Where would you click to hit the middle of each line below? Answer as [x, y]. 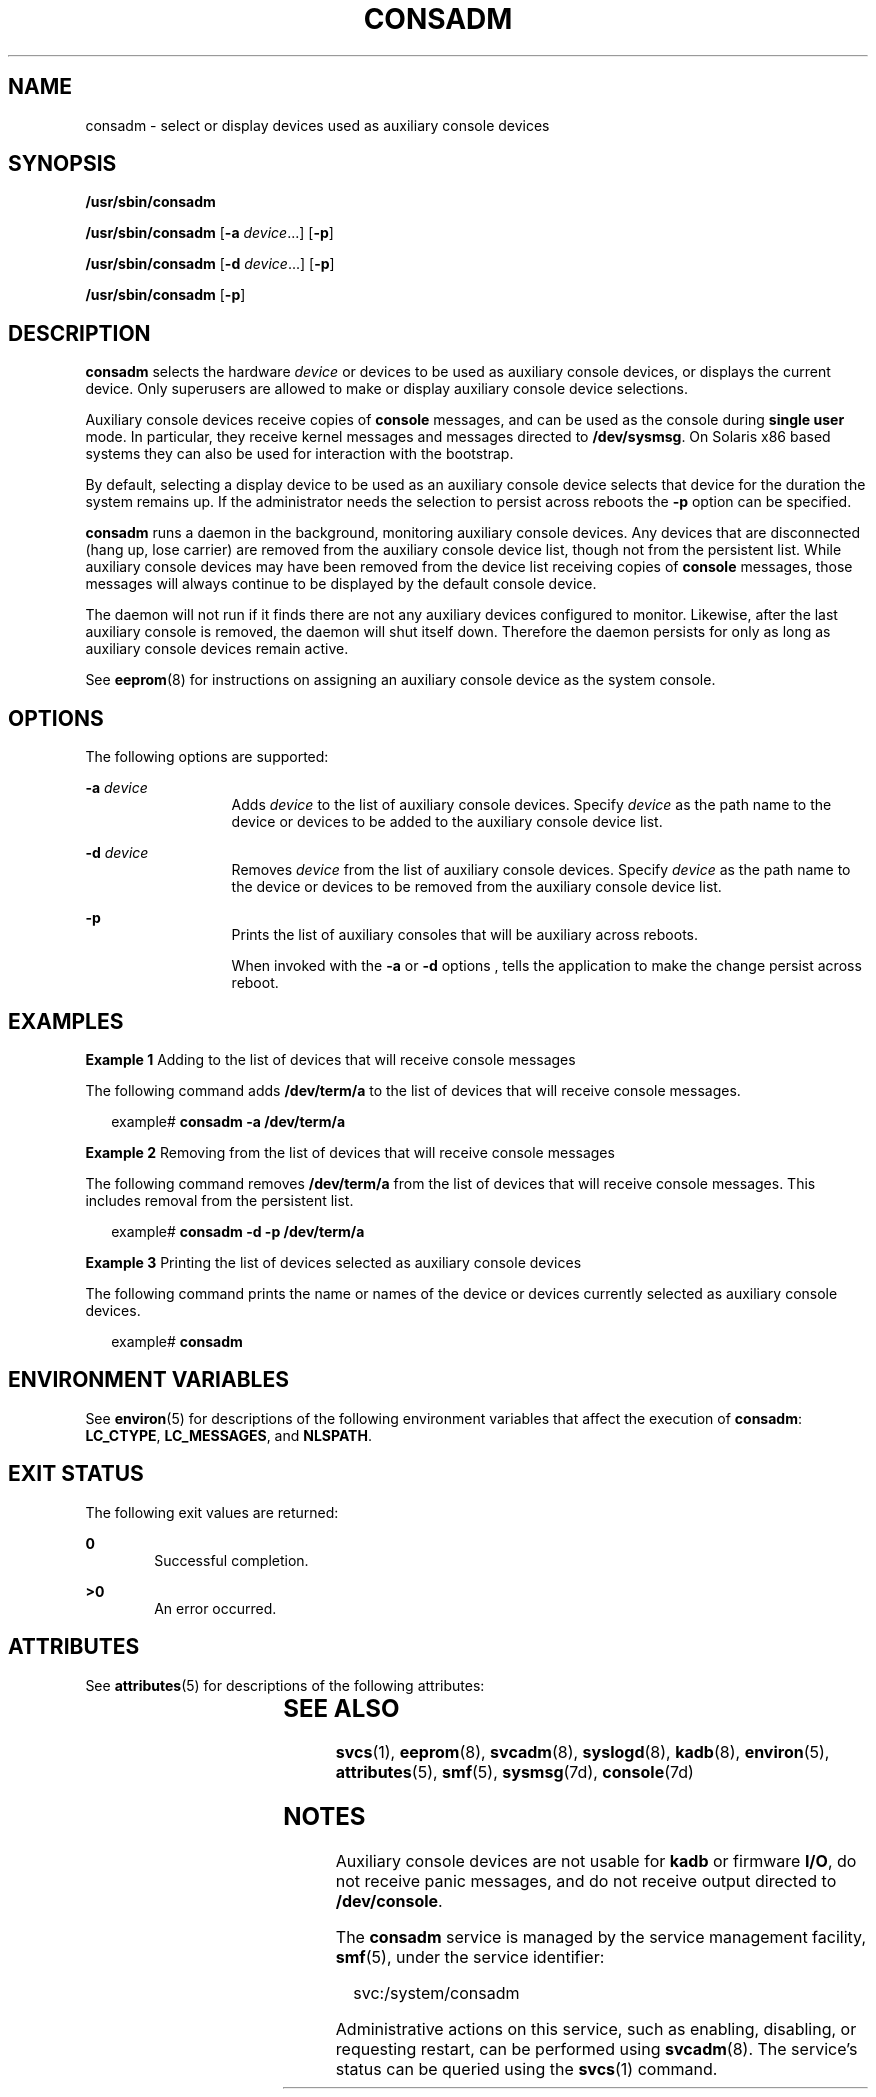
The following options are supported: [207, 757]
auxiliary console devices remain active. [217, 649]
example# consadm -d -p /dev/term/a [238, 1231]
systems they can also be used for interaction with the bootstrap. [299, 454]
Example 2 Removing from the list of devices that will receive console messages [350, 1152]
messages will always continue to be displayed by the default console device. [341, 584]
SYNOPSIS [62, 164]
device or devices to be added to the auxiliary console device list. [447, 822]
